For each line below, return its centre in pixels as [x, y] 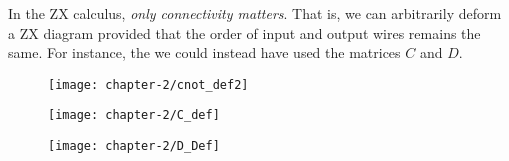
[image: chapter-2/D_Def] [134, 146]
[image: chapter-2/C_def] [134, 115]
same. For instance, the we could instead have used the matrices [204, 52]
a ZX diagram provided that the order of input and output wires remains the [244, 32]
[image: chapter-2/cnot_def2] [148, 84]
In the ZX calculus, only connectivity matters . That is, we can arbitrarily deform [255, 13]
